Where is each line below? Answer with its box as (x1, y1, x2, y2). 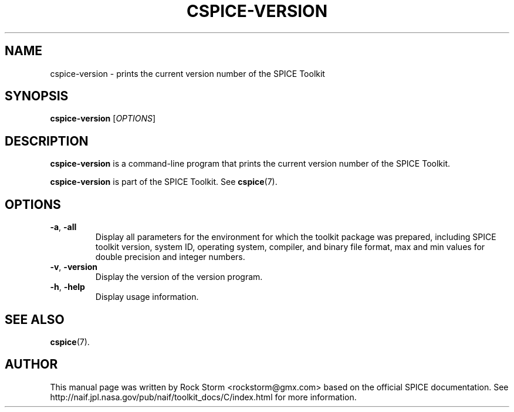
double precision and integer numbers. (95, 252, 245, 262)
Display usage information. (95, 292, 199, 302)
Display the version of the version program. (95, 272, 263, 282)
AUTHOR (5, 357, 58, 372)
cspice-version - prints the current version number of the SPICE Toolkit (50, 68, 325, 79)
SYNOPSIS (5, 89, 69, 104)
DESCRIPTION (5, 133, 89, 148)
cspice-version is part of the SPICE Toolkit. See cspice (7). (50, 177, 278, 187)
